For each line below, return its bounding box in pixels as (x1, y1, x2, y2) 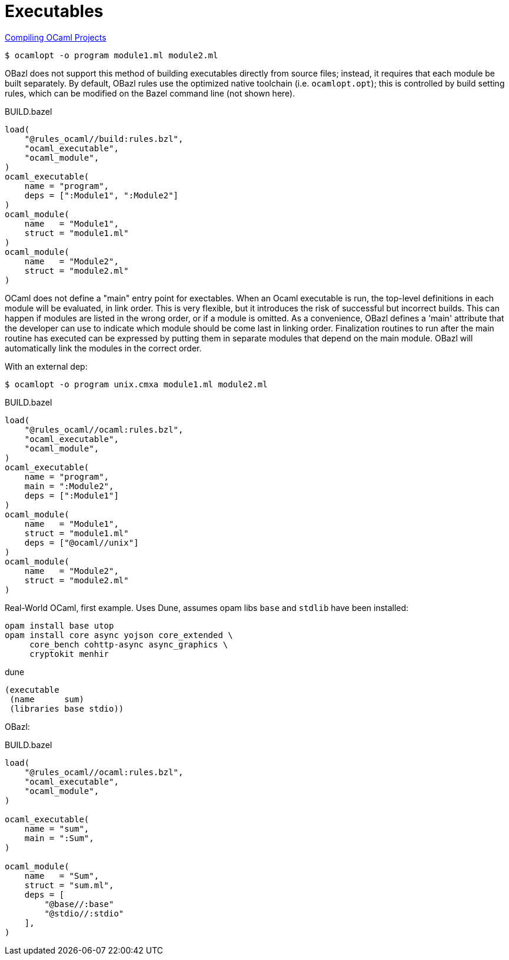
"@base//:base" (44, 899, 114, 909)
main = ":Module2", (24, 481, 114, 491)
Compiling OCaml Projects (5, 32, 107, 42)
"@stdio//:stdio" (44, 908, 124, 918)
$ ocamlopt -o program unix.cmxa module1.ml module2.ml (5, 379, 268, 389)
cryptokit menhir (29, 649, 109, 659)
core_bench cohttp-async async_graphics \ (29, 639, 228, 649)
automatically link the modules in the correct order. (5, 343, 202, 353)
